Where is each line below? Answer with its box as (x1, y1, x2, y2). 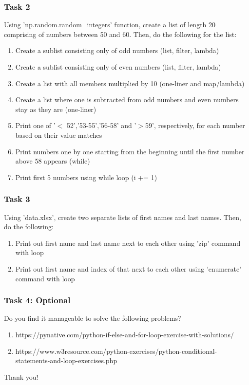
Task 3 (4, 193, 30, 205)
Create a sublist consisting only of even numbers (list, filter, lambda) (15, 62, 221, 72)
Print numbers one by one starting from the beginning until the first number (15, 146, 245, 156)
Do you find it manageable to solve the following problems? (4, 313, 181, 323)
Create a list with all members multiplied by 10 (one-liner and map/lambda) (15, 78, 245, 88)
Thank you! (4, 371, 38, 382)
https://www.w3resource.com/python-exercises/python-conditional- (15, 346, 217, 356)
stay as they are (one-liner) (15, 104, 96, 114)
